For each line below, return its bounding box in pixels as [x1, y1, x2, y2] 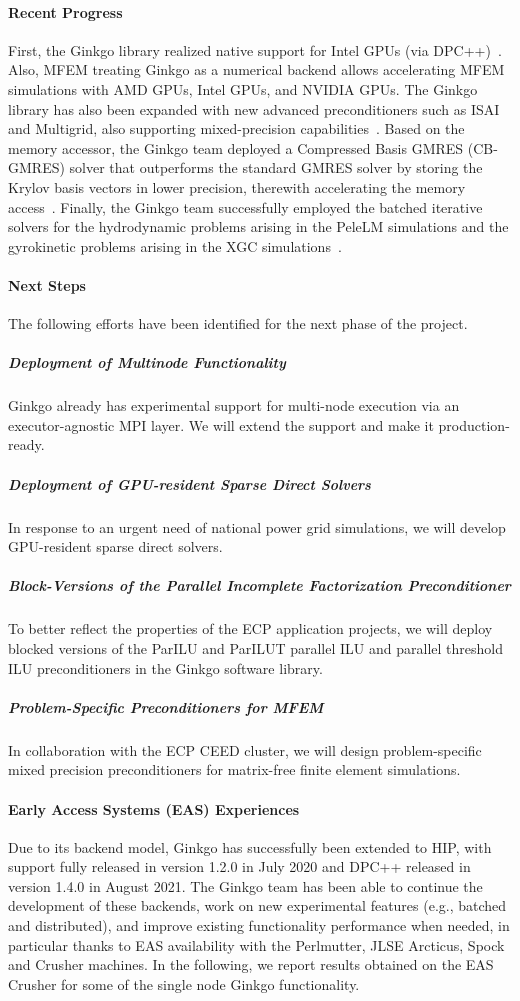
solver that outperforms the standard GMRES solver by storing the [69, 157, 483, 178]
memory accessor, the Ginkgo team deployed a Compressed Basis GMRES [8, 137, 464, 158]
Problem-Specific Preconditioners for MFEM [8, 696, 324, 717]
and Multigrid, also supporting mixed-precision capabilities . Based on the [8, 118, 465, 139]
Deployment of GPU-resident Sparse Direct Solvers [8, 473, 371, 494]
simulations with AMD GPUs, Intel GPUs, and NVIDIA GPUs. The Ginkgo [8, 78, 478, 99]
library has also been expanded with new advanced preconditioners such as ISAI [8, 98, 500, 119]
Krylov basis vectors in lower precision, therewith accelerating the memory [8, 176, 466, 197]
